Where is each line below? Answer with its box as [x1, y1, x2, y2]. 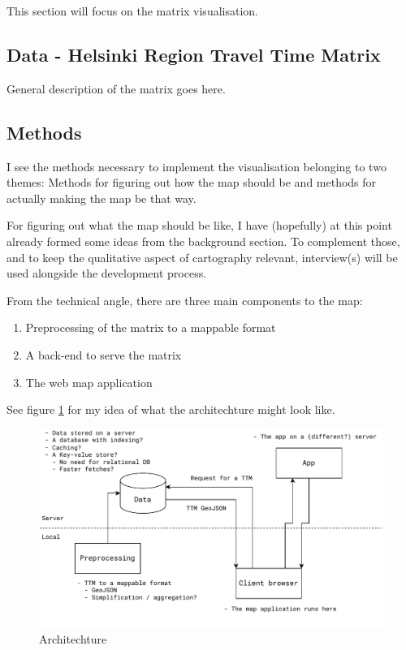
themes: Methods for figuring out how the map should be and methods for [6, 174, 377, 191]
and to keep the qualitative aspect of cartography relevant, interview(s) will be [6, 248, 398, 265]
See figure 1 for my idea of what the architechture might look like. [6, 401, 335, 418]
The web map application [25, 373, 153, 390]
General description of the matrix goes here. [6, 80, 226, 97]
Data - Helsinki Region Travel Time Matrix [6, 41, 381, 67]
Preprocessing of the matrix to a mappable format [25, 319, 276, 336]
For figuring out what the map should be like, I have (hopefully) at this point [6, 217, 392, 234]
